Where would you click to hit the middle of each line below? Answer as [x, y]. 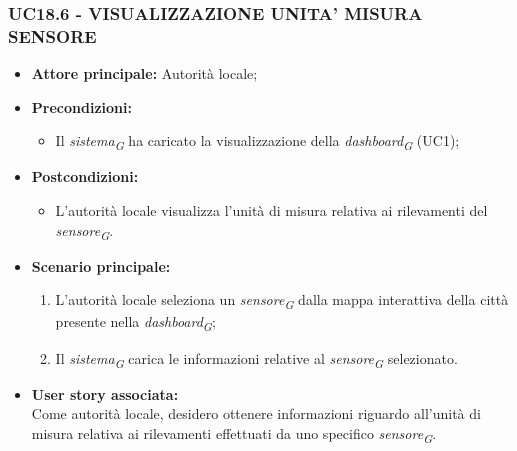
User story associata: [105, 393]
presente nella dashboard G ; [135, 323]
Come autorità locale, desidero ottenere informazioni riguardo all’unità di [256, 413]
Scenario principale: [101, 265]
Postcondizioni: [85, 176]
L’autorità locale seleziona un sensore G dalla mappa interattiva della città [282, 301]
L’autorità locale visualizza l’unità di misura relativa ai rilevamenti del [271, 210]
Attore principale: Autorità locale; [144, 73]
